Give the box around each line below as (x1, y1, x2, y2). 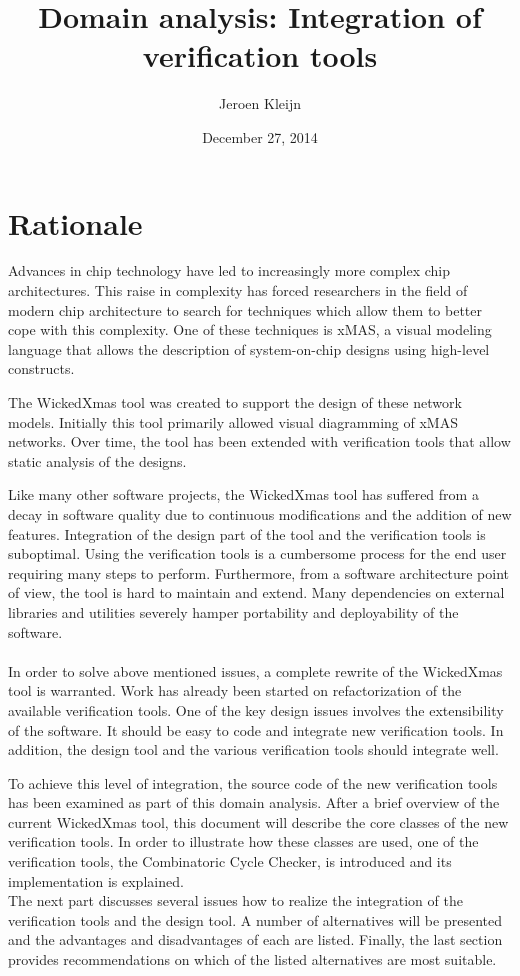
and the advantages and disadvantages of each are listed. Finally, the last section (8, 929, 503, 950)
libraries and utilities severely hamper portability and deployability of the (8, 601, 459, 622)
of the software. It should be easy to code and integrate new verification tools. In (8, 719, 504, 740)
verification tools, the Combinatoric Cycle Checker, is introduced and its (8, 851, 452, 872)
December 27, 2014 (202, 126, 318, 147)
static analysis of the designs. (8, 450, 187, 471)
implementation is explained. (8, 870, 184, 891)
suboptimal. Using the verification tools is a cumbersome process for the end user (8, 543, 507, 564)
